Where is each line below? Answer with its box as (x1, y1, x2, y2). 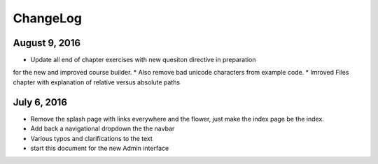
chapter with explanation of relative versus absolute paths (13, 77, 181, 87)
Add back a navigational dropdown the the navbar (30, 124, 175, 133)
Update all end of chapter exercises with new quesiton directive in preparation (30, 56, 256, 64)
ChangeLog (13, 10, 82, 26)
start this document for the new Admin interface (30, 144, 169, 152)
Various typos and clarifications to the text (30, 134, 153, 142)
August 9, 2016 (13, 37, 80, 49)
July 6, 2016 (13, 96, 68, 108)
